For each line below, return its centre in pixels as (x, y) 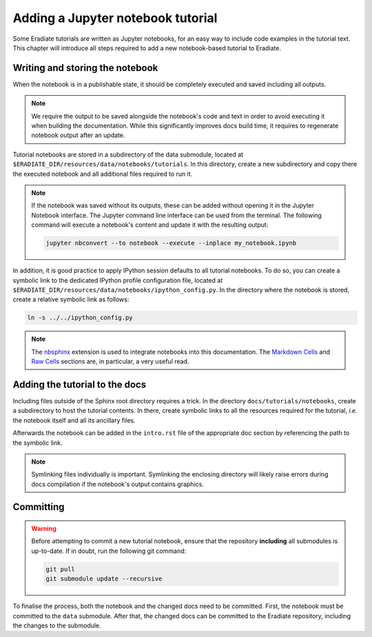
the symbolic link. (38, 443)
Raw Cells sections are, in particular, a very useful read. (110, 361)
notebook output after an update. (78, 135)
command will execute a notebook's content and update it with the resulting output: (150, 225)
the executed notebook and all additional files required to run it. (103, 174)
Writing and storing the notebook (85, 68)
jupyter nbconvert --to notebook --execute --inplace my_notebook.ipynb (171, 243)
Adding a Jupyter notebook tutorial (115, 18)
